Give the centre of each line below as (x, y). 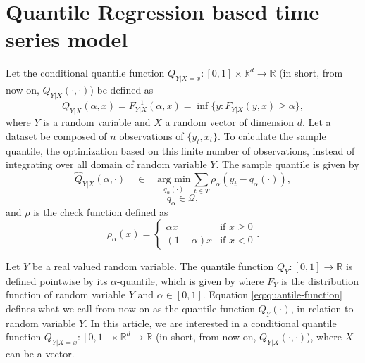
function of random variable (66, 294)
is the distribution (320, 280)
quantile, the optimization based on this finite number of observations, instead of (180, 150)
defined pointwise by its (57, 280)
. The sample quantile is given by (287, 164)
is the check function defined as (101, 212)
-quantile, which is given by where (191, 280)
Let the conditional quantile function (85, 73)
